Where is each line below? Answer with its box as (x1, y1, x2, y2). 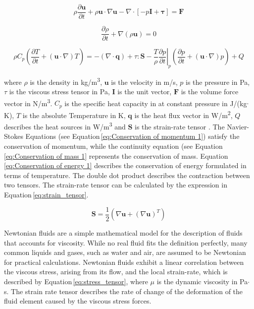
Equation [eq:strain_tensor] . (4, 189, 89, 199)
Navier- (227, 121, 250, 131)
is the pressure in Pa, (185, 76, 250, 87)
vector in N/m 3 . (4, 96, 52, 108)
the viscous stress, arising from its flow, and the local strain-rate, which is (4, 266, 228, 277)
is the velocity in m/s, (111, 76, 178, 87)
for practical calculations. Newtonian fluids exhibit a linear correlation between (4, 256, 244, 267)
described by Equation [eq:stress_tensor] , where (4, 276, 148, 286)
